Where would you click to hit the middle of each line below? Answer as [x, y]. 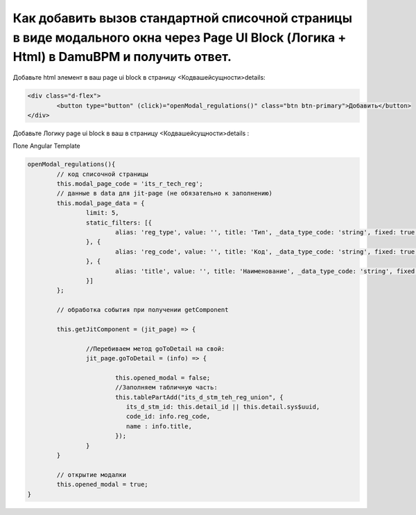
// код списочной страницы [102, 174]
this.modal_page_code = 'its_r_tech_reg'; [130, 184]
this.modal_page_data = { [101, 203]
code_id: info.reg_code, [168, 417]
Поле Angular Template [47, 146]
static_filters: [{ [119, 222]
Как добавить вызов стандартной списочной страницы [183, 18]
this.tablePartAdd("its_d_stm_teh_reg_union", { [199, 397]
